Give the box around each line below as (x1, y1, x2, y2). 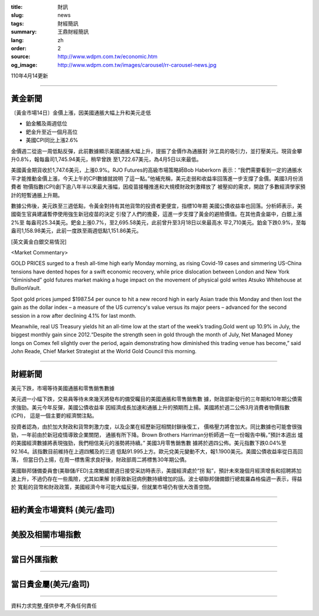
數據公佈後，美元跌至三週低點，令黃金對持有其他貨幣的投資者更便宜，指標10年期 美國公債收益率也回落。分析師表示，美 (11, 202, 302, 209)
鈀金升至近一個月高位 (25, 128, 78, 136)
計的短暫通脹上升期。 (11, 191, 63, 198)
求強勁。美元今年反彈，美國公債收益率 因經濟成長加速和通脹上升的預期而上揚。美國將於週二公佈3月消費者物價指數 (11, 404, 290, 411)
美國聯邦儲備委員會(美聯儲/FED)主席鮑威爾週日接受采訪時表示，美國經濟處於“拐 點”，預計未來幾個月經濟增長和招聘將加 (11, 467, 302, 474)
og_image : (11, 61, 38, 68)
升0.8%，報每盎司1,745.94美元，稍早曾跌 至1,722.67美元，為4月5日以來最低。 (11, 156, 202, 163)
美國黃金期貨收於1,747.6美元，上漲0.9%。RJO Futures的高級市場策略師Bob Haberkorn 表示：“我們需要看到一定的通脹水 (11, 166, 302, 174)
